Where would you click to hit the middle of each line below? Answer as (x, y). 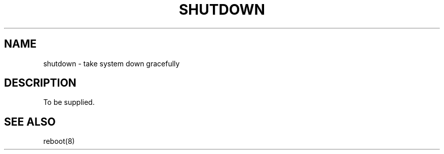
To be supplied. (69, 102)
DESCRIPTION (40, 83)
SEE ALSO (30, 122)
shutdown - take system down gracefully (112, 63)
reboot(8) (59, 141)
